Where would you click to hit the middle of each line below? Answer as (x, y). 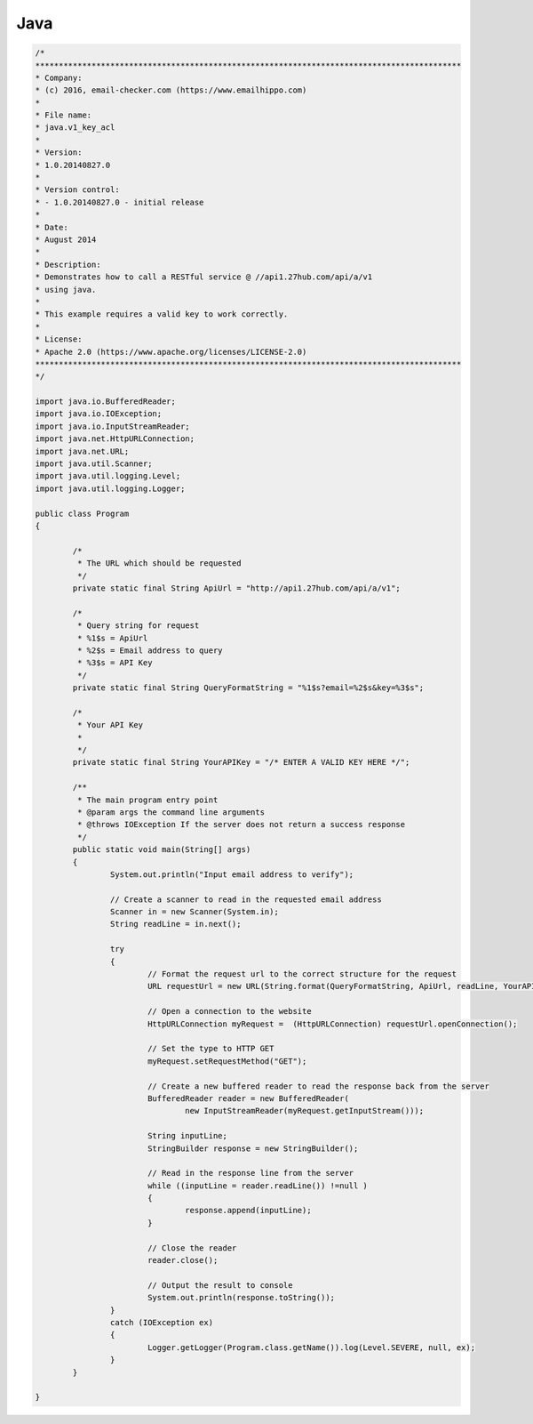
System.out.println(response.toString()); (241, 1298)
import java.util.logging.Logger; (110, 488)
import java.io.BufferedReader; (106, 402)
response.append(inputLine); (248, 1211)
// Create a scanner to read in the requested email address (246, 899)
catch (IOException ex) (161, 1322)
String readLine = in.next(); (175, 924)
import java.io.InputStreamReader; (112, 426)
